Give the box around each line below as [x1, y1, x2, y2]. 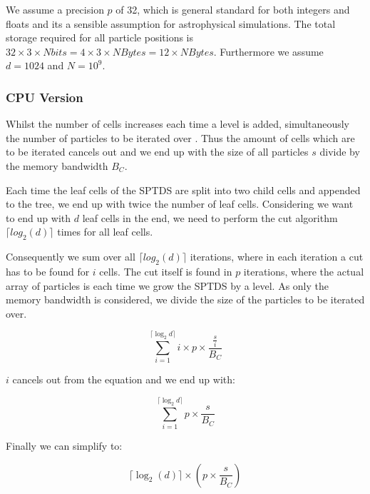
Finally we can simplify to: [6, 438, 123, 453]
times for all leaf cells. [57, 224, 153, 239]
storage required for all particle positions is [6, 30, 194, 45]
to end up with [6, 210, 71, 225]
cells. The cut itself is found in [99, 263, 232, 278]
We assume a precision [6, 2, 104, 16]
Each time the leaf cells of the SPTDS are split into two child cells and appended [6, 182, 361, 197]
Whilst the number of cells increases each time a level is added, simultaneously [6, 116, 350, 131]
